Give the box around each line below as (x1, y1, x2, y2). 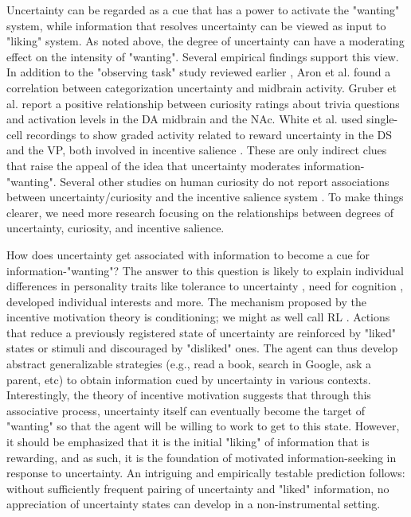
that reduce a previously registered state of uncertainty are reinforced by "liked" (6, 324, 396, 340)
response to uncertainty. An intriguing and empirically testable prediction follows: (6, 465, 405, 481)
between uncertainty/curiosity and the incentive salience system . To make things (6, 189, 404, 205)
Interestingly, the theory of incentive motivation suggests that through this (6, 387, 371, 403)
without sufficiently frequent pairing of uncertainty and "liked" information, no (6, 480, 389, 496)
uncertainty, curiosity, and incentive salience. (6, 220, 225, 236)
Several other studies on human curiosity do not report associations (60, 173, 389, 189)
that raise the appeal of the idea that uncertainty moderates (6, 157, 300, 173)
